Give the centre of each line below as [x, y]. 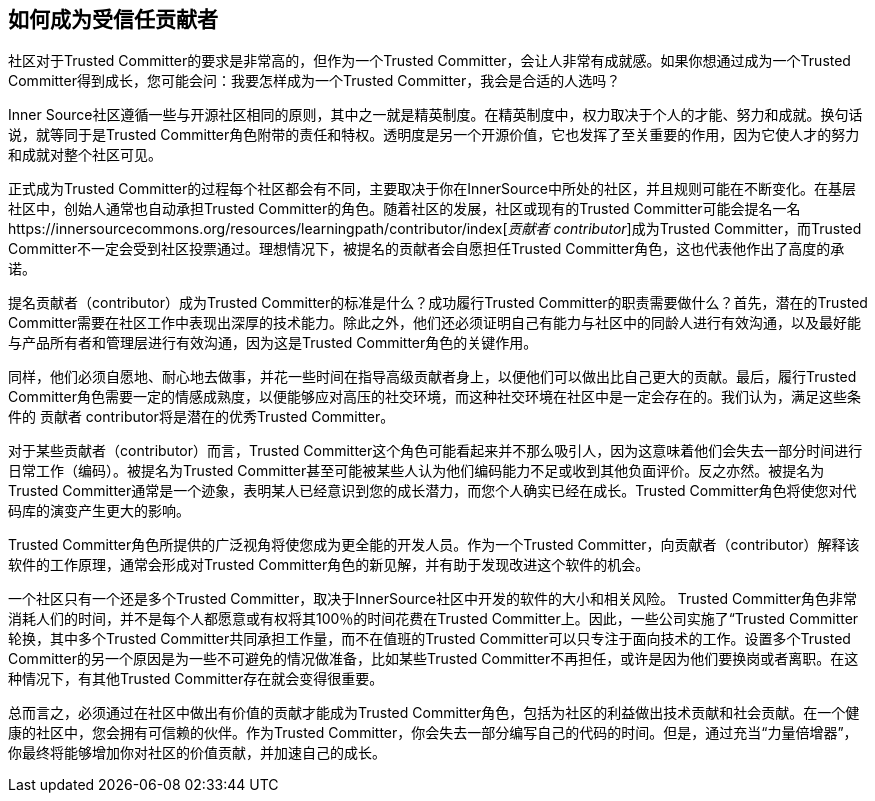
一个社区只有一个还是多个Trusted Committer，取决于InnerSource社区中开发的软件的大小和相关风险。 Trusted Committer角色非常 [433, 599]
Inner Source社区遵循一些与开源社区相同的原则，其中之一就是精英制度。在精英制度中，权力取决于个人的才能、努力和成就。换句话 [435, 115]
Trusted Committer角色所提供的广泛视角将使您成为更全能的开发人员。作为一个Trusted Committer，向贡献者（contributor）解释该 [434, 545]
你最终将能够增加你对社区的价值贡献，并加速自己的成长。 [197, 753]
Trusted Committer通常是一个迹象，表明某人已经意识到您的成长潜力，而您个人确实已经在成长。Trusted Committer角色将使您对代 [432, 491]
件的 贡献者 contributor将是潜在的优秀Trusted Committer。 [201, 417]
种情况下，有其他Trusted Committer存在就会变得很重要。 [196, 679]
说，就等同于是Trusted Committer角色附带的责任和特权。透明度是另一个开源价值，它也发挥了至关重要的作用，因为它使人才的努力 [434, 135]
